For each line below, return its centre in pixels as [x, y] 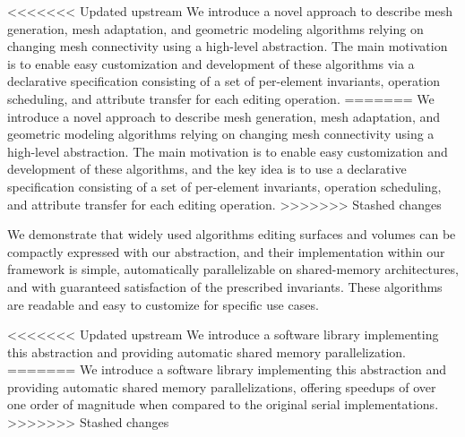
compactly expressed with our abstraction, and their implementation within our [226, 251]
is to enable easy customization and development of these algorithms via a [211, 63]
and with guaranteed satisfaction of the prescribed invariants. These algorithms [225, 286]
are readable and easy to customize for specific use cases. [163, 304]
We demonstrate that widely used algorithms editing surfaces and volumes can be [232, 234]
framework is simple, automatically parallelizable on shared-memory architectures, [233, 269]
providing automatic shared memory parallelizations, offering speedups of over [222, 386]
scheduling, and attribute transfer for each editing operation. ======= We [221, 98]
